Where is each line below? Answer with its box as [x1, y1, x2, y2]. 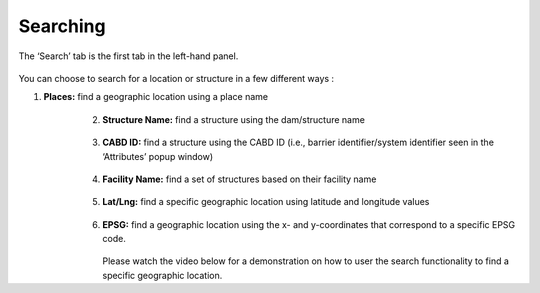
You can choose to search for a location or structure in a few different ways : [18, 72, 335, 84]
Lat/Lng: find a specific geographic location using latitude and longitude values [102, 196, 430, 208]
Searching [18, 15, 106, 37]
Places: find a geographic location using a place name [43, 91, 269, 103]
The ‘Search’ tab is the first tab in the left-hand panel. [18, 50, 239, 62]
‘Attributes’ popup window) [102, 150, 214, 162]
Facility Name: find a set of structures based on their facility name [102, 173, 377, 185]
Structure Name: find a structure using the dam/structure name [102, 113, 365, 125]
